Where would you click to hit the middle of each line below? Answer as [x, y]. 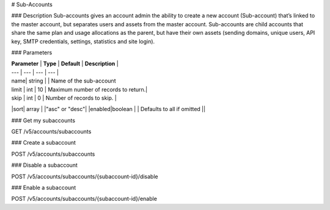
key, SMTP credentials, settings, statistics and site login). [83, 41]
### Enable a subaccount [44, 188]
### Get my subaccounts [43, 120]
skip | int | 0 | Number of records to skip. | [64, 98]
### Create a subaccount [44, 143]
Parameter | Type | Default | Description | [65, 63]
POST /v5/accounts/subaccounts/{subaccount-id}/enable [84, 199]
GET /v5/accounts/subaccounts [51, 132]
